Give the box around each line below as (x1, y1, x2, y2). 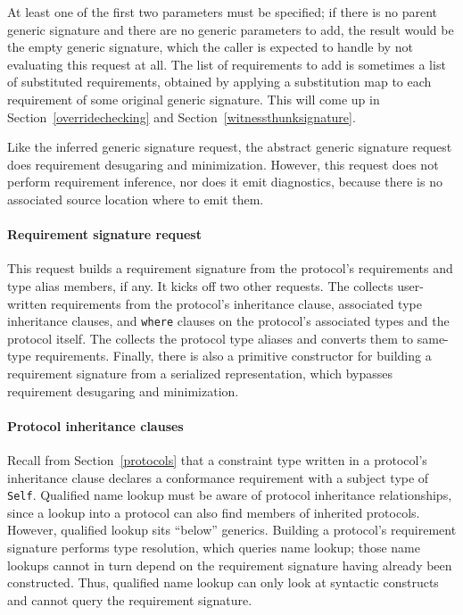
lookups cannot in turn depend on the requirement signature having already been (7, 555, 452, 574)
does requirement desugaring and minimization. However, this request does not (7, 154, 439, 173)
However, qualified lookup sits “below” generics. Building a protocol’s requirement (7, 520, 457, 539)
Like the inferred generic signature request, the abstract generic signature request (7, 137, 452, 156)
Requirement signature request (7, 225, 202, 244)
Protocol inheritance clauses (7, 416, 184, 435)
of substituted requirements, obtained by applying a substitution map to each (7, 72, 432, 91)
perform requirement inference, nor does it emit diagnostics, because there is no (7, 172, 442, 191)
